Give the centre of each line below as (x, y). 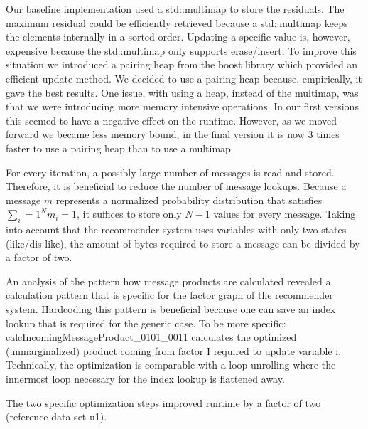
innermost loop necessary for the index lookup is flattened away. (145, 379)
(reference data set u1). (56, 417)
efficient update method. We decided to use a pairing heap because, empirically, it (184, 78)
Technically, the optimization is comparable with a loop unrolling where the (171, 365)
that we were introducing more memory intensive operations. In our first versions (182, 106)
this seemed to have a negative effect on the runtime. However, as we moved (172, 120)
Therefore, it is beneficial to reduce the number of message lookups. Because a (176, 186)
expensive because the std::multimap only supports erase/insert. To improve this (181, 50)
